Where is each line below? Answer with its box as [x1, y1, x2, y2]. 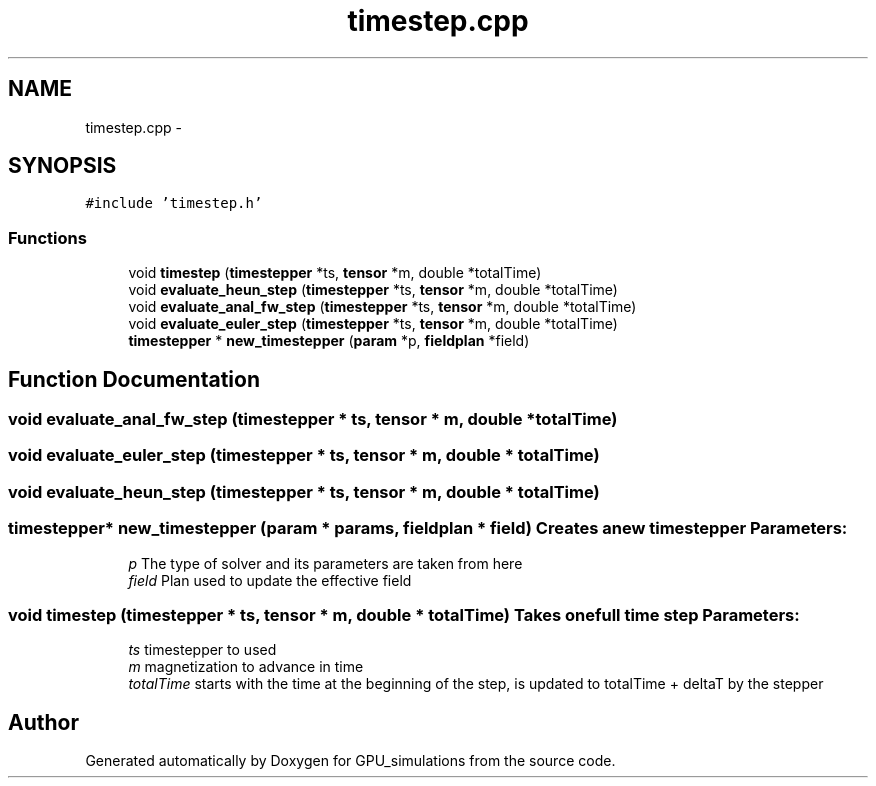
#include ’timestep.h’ [85, 195, 263, 212]
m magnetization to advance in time [128, 658, 364, 676]
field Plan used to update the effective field [128, 571, 412, 589]
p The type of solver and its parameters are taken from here [128, 554, 523, 572]
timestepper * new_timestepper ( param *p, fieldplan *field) [128, 332, 530, 350]
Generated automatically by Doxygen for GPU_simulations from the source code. [85, 752, 616, 770]
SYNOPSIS [8, 153, 117, 179]
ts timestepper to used [128, 641, 277, 659]
